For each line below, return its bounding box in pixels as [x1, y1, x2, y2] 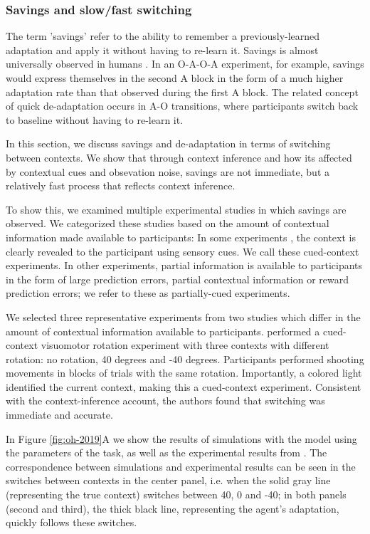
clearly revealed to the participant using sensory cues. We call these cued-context [6, 244, 359, 258]
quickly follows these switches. [6, 515, 137, 530]
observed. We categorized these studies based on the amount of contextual [6, 216, 329, 231]
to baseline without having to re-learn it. [6, 112, 184, 127]
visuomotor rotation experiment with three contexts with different [41, 337, 329, 352]
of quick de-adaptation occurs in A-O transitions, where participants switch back [6, 98, 359, 113]
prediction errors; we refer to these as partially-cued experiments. [6, 286, 290, 300]
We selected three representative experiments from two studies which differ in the [6, 309, 361, 324]
